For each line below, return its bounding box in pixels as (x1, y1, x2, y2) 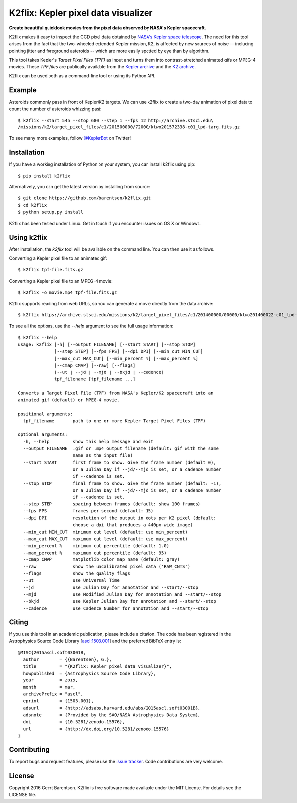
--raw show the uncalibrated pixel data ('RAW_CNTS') (23, 563, 191, 569)
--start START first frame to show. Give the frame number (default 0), (23, 459, 216, 465)
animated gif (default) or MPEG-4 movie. (18, 397, 120, 403)
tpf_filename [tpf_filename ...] (54, 376, 136, 382)
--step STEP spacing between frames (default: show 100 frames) (23, 501, 201, 507)
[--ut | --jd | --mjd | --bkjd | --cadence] (54, 370, 164, 375)
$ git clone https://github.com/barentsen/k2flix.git (18, 195, 151, 201)
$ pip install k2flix (18, 173, 70, 179)
